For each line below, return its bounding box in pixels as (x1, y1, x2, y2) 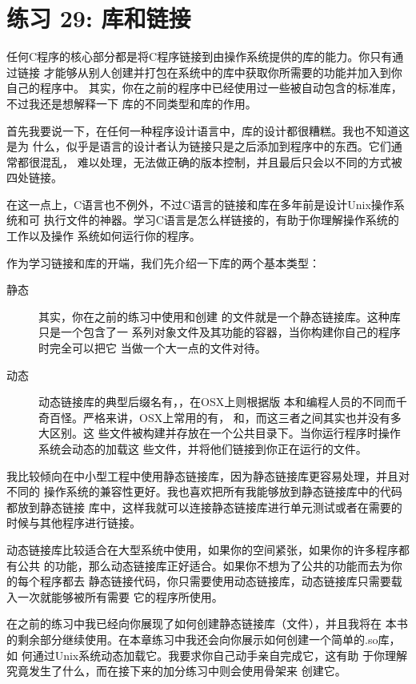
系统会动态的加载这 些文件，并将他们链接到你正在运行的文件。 (38, 441, 367, 457)
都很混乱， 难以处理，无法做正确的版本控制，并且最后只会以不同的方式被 (17, 153, 402, 170)
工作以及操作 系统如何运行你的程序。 (6, 227, 201, 244)
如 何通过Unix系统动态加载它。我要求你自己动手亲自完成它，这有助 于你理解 (6, 646, 407, 663)
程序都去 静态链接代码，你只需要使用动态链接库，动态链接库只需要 (39, 573, 391, 589)
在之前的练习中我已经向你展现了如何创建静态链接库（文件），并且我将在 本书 (6, 615, 408, 632)
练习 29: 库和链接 (6, 2, 191, 34)
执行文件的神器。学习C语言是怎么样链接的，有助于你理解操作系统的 (43, 211, 399, 228)
